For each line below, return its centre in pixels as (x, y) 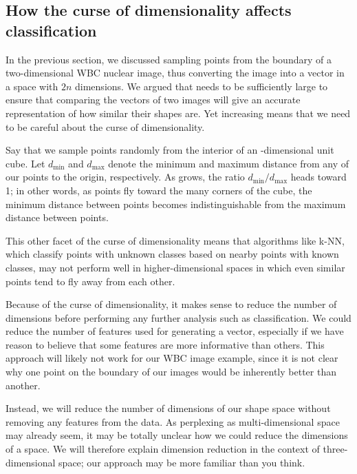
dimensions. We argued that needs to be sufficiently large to (202, 86)
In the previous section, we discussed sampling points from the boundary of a (169, 59)
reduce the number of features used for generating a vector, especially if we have (175, 331)
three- (335, 449)
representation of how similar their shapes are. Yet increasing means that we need (178, 113)
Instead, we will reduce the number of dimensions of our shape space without (168, 408)
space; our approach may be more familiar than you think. (182, 462)
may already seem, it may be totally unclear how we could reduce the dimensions (177, 435)
